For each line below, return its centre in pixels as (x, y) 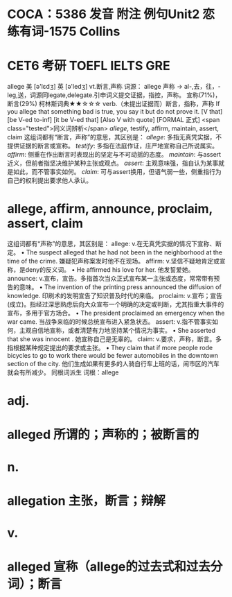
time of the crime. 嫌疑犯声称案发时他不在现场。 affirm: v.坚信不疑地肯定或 (114, 261)
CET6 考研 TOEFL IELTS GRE (89, 66)
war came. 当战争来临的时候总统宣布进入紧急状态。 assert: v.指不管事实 (110, 322)
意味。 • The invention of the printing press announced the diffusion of (120, 287)
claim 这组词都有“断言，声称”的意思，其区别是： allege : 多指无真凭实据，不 (115, 137)
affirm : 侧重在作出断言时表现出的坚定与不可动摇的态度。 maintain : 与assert (114, 155)
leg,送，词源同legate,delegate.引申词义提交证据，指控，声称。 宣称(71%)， (114, 95)
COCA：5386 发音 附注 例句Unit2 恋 (111, 14)
